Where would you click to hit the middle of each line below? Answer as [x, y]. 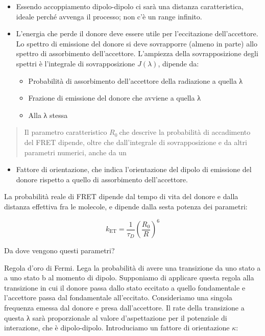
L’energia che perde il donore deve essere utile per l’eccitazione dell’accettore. [137, 33]
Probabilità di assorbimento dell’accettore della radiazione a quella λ [136, 80]
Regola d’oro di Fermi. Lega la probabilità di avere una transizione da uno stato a [132, 267]
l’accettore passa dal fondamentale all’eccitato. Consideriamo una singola [118, 297]
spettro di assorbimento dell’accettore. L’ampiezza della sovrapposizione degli [137, 53]
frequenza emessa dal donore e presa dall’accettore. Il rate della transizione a [124, 307]
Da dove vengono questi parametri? [59, 250]
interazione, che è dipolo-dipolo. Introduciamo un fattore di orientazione [117, 328]
